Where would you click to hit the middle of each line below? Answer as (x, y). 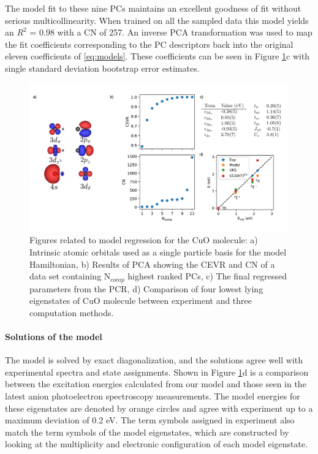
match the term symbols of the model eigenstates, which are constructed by (147, 432)
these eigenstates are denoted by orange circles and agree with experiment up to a (159, 408)
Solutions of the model (54, 336)
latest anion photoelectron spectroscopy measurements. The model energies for (153, 395)
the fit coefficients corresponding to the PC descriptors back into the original (149, 44)
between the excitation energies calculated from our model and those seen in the (156, 384)
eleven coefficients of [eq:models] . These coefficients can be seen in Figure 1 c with (157, 56)
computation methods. (72, 312)
